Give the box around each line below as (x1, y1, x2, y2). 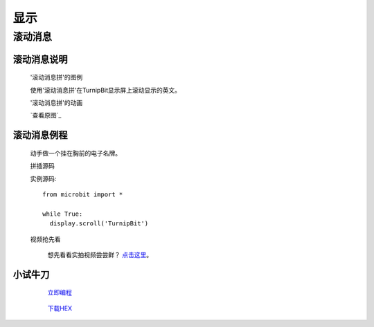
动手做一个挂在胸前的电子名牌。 (30, 149, 121, 157)
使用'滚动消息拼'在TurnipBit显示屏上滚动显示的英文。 (30, 86, 181, 94)
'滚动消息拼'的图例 (30, 73, 83, 82)
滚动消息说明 (12, 53, 68, 65)
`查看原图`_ (30, 111, 62, 120)
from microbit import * (42, 190, 123, 198)
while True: (42, 209, 83, 218)
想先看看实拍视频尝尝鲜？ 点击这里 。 (47, 250, 152, 259)
